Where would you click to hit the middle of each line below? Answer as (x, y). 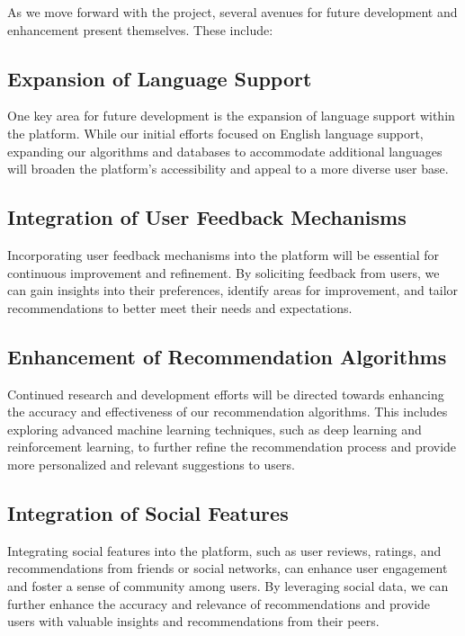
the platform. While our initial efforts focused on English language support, (215, 133)
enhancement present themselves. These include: (140, 29)
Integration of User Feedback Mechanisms (207, 217)
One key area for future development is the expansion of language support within (231, 116)
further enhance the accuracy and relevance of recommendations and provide (219, 603)
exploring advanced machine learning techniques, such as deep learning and (215, 429)
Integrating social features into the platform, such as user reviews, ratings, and (224, 550)
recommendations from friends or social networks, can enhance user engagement (228, 568)
